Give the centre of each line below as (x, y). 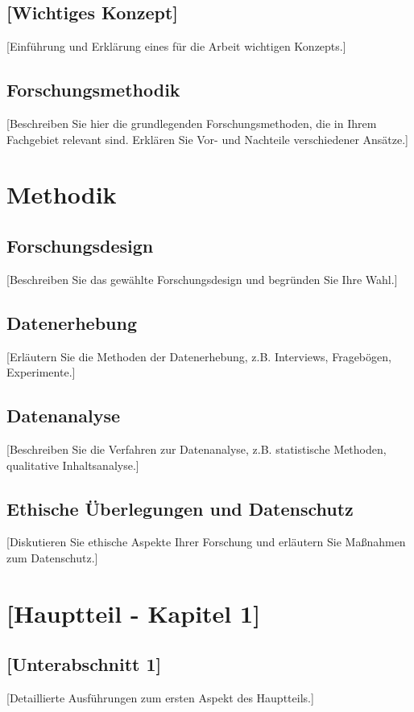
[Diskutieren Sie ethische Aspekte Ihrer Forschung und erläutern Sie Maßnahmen (206, 542)
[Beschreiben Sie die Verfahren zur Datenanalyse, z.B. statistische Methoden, (197, 449)
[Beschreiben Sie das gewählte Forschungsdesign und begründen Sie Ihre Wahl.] (202, 279)
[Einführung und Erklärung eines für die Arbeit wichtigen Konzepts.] (176, 46)
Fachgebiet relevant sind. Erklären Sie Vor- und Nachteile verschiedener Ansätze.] (208, 139)
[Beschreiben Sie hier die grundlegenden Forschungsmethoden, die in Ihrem (192, 123)
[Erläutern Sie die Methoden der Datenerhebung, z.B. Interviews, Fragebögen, (199, 356)
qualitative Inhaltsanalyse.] (73, 465)
